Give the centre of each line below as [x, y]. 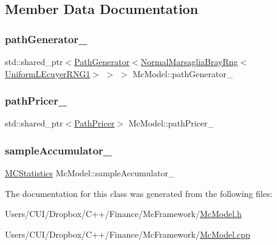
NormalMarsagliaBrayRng [189, 61]
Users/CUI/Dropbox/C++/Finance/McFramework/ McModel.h [123, 214]
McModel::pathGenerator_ [183, 73]
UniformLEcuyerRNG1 [48, 73]
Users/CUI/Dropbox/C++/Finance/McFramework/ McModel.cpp [128, 234]
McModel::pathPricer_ [171, 123]
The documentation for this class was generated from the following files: [139, 193]
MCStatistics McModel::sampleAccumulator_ [90, 173]
